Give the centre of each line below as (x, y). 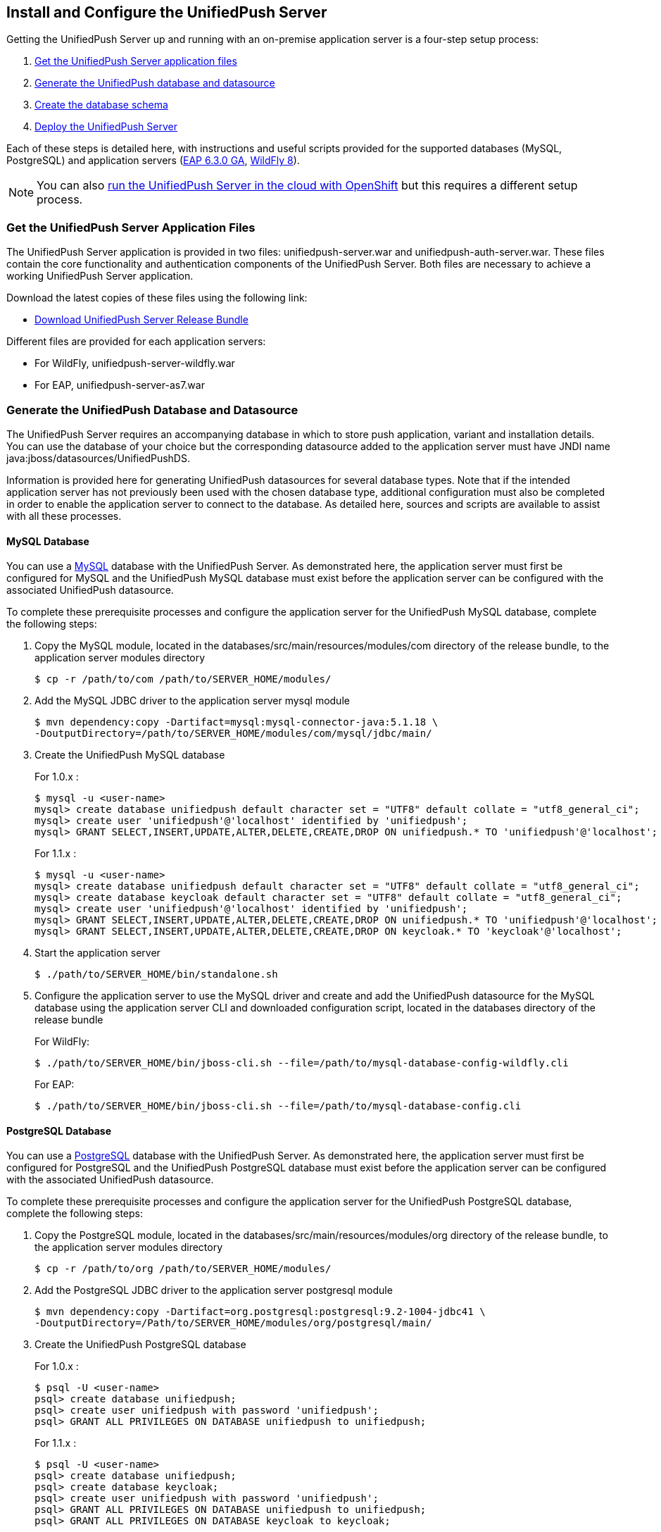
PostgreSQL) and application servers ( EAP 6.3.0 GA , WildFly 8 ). (153, 161)
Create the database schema (101, 105)
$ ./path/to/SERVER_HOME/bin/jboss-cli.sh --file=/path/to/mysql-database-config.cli (278, 1106)
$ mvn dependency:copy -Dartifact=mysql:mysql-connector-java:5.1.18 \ (237, 722)
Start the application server (97, 953)
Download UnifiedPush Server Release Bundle (141, 320)
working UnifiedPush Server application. (100, 276)
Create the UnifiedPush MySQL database (130, 755)
